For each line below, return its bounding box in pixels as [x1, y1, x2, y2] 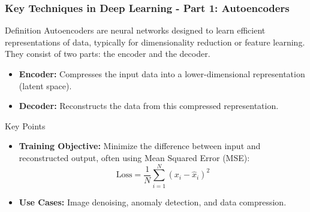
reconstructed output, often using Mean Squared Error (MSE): [19, 151, 250, 163]
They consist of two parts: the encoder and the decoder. [5, 47, 210, 60]
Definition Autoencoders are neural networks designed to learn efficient [5, 24, 266, 37]
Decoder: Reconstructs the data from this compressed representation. [19, 99, 279, 112]
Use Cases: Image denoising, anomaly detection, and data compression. [19, 195, 287, 208]
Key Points [5, 119, 46, 132]
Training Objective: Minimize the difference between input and [19, 140, 261, 152]
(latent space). [19, 79, 72, 92]
